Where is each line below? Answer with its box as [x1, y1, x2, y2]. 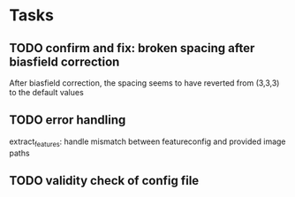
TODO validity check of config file [9, 173, 200, 188]
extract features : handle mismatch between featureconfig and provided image [9, 136, 286, 148]
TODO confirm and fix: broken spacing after [9, 41, 255, 56]
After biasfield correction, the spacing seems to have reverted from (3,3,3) [9, 78, 280, 88]
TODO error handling [9, 112, 126, 128]
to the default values [9, 87, 84, 97]
